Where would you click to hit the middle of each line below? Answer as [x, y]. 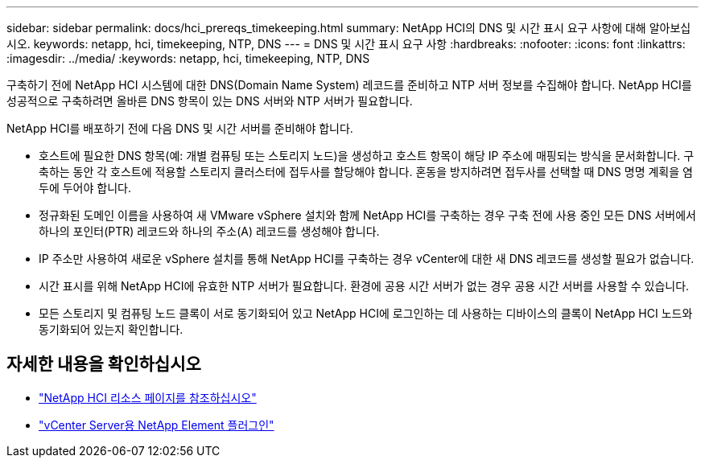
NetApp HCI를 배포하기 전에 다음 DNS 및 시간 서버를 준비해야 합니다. [180, 128]
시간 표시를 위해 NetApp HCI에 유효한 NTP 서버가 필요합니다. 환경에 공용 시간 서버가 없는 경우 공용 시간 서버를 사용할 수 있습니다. [364, 286]
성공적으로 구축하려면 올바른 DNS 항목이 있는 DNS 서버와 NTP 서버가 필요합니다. [210, 101]
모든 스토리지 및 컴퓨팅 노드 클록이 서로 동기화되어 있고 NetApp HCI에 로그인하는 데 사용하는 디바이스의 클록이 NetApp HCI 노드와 [366, 313]
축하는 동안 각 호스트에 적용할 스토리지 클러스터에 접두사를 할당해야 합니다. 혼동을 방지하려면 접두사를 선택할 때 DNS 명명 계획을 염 [366, 172]
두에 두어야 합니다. [85, 188]
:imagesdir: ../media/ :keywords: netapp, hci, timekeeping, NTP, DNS [188, 58]
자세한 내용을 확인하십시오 [104, 364]
